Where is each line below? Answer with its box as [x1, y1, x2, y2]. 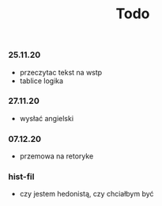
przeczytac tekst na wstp [19, 67, 103, 77]
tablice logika [19, 76, 64, 86]
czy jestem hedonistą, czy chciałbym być [19, 189, 154, 199]
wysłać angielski [19, 113, 73, 123]
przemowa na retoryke [19, 151, 94, 161]
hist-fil [8, 171, 35, 182]
